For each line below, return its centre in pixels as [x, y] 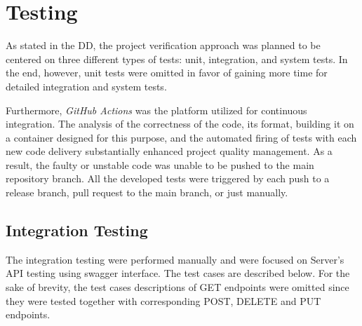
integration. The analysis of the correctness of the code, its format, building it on [180, 124]
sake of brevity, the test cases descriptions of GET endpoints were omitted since [177, 287]
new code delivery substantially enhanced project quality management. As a [169, 151]
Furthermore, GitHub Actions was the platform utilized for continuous [156, 110]
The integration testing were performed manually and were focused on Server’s [175, 259]
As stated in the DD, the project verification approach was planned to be [163, 45]
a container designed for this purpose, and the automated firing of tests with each [181, 137]
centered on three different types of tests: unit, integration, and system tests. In [177, 59]
